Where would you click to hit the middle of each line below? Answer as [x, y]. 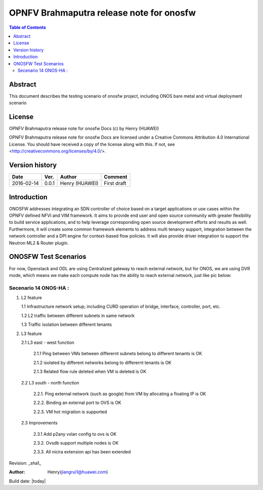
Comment [116, 177]
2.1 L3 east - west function [48, 342]
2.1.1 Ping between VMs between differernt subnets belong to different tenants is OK [118, 354]
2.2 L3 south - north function [50, 383]
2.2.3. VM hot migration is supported [70, 412]
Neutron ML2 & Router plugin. [39, 243]
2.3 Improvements [39, 423]
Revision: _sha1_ [25, 463]
